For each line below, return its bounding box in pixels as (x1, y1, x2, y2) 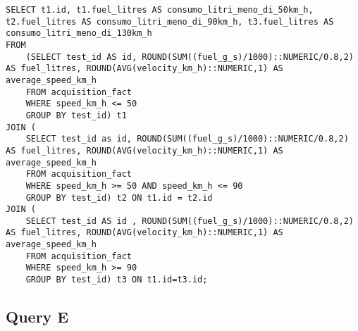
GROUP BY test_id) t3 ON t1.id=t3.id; (25, 275, 208, 285)
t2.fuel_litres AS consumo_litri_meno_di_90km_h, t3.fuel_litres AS (6, 16, 334, 27)
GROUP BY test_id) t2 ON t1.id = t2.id (25, 192, 213, 203)
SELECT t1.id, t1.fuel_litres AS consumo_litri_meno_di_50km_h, (6, 5, 314, 15)
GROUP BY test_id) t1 (25, 110, 127, 120)
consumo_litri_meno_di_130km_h (6, 28, 152, 39)
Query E (6, 306, 69, 327)
